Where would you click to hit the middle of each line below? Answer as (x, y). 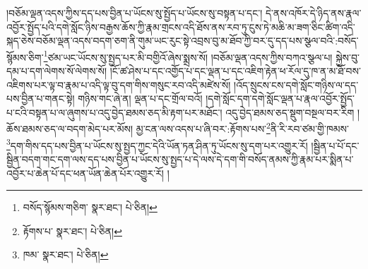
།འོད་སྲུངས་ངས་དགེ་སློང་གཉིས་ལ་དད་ (296, 84)
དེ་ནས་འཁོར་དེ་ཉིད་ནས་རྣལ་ (313, 13)
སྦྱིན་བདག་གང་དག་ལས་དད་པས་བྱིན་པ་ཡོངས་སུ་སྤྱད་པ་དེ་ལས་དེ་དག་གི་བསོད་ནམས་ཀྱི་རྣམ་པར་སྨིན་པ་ (180, 159)
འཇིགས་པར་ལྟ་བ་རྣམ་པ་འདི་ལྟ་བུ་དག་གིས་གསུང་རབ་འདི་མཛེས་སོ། (119, 84)
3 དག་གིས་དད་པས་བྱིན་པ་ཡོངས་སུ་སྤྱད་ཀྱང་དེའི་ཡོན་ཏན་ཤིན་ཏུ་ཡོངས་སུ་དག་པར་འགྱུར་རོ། (157, 144)
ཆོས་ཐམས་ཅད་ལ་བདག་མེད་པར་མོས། (70, 129)
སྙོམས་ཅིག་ (25, 57)
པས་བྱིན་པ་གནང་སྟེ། (41, 98)
